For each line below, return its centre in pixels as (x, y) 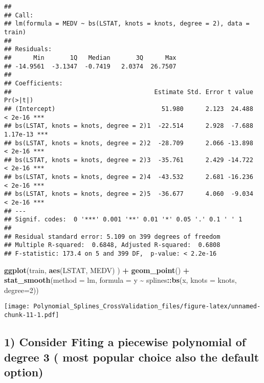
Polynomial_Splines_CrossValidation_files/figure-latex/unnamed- (147, 307)
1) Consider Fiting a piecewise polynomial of (125, 342)
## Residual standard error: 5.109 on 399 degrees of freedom (112, 236)
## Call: (19, 15)
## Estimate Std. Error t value (129, 92)
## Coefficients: (34, 83)
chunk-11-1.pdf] (32, 315)
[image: (17, 307)
